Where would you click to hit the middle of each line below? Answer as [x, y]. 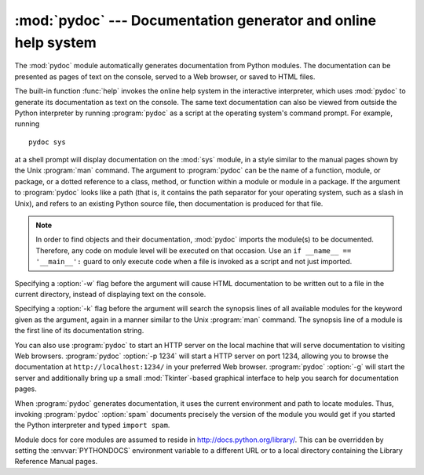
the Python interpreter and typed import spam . [92, 425]
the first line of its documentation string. [79, 331]
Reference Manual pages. [56, 462]
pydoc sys [47, 142]
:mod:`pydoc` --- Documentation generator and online [196, 20]
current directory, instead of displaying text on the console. [110, 294]
